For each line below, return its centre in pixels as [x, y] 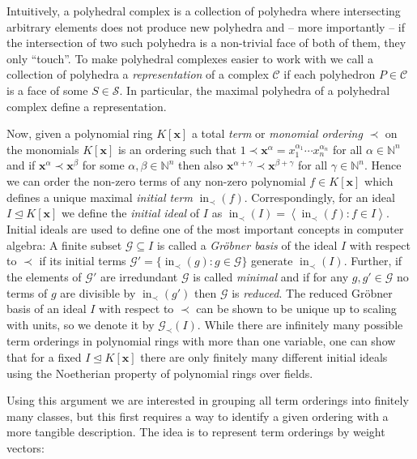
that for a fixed [44, 357]
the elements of [44, 276]
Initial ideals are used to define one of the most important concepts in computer [205, 229]
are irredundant [139, 276]
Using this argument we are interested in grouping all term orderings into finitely [208, 400]
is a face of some [47, 90]
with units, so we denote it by [81, 324]
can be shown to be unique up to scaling [296, 309]
